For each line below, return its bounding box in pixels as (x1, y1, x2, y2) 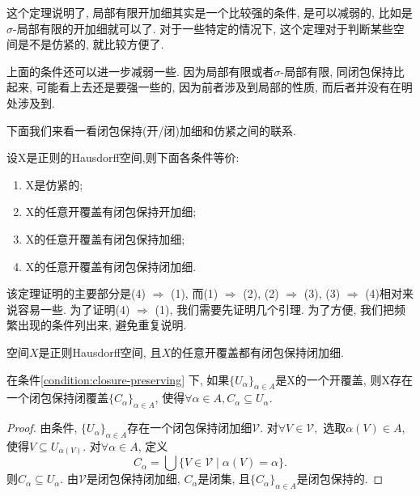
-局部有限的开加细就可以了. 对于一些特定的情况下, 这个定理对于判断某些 (13, 19, 393, 36)
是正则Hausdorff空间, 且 (38, 343, 162, 360)
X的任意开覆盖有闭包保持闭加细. (25, 257, 197, 274)
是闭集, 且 (197, 470, 251, 487)
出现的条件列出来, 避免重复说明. (17, 316, 187, 333)
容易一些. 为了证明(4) (17, 300, 130, 317)
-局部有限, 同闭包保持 (280, 62, 393, 79)
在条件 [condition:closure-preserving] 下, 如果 (6, 371, 230, 388)
